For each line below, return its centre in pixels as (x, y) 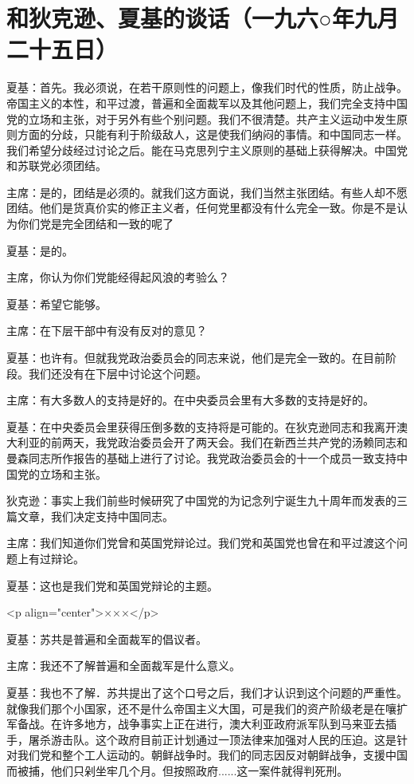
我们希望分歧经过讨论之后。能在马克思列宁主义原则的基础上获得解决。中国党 (207, 150)
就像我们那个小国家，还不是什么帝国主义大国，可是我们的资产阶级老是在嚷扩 (207, 708)
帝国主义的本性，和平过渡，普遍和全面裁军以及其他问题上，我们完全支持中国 (207, 102)
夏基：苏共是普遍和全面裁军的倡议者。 (107, 638)
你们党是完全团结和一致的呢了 (95, 224)
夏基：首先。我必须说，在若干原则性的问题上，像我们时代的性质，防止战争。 (207, 87)
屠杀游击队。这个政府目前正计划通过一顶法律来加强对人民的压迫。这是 (212, 739)
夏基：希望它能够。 (57, 303)
